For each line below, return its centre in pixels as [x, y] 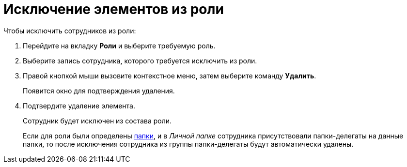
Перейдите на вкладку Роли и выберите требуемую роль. [119, 46]
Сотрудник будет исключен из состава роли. [97, 121]
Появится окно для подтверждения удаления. [99, 91]
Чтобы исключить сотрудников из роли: [70, 30]
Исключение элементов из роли [114, 9]
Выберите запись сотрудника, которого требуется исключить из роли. [140, 61]
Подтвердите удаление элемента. [79, 106]
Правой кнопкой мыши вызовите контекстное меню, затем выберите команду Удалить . [170, 76]
